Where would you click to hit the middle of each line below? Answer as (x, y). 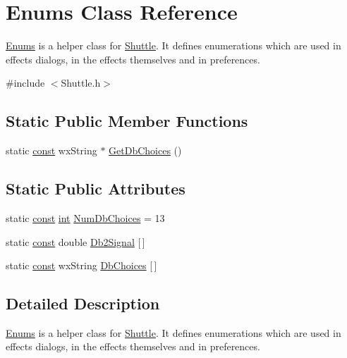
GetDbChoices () (145, 150)
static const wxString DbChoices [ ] (81, 265)
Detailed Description (83, 303)
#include (25, 83)
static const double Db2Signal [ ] (75, 241)
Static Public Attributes (96, 189)
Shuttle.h (81, 83)
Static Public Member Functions (127, 121)
